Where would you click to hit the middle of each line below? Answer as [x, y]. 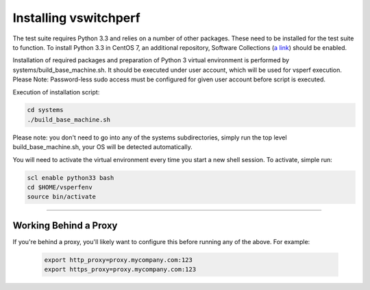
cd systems [45, 110]
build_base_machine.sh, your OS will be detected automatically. [102, 147]
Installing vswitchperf [76, 18]
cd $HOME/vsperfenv [60, 187]
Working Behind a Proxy [65, 225]
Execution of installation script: [56, 92]
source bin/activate [61, 197]
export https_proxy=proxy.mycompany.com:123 [120, 269]
